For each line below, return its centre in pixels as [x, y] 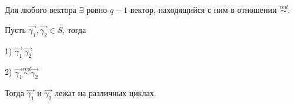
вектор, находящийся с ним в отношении [203, 10]
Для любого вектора [41, 10]
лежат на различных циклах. [105, 93]
